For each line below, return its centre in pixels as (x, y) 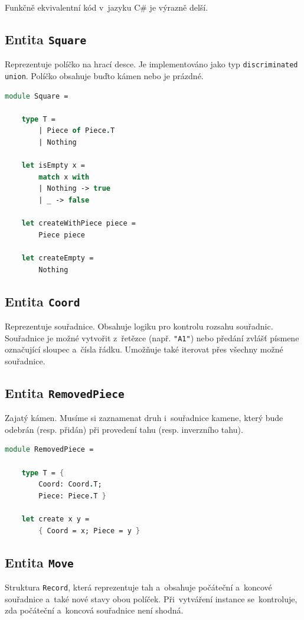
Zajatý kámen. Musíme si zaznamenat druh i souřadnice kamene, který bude (144, 418)
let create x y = (55, 519)
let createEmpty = (58, 258)
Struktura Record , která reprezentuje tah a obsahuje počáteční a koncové (138, 587)
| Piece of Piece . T (77, 131)
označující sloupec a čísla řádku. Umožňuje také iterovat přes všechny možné (144, 349)
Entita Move (39, 562)
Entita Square (46, 39)
